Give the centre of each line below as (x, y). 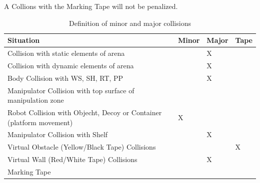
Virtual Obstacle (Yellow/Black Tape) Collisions (82, 147)
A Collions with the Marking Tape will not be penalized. (91, 6)
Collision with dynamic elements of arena (71, 65)
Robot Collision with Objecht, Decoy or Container (85, 112)
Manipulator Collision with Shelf (58, 134)
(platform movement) (40, 122)
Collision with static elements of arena (66, 53)
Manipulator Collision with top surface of (71, 90)
